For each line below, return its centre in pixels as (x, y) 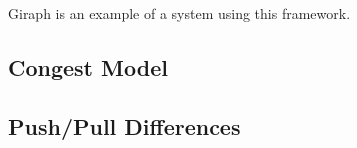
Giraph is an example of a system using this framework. (179, 13)
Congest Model (88, 66)
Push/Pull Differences (124, 125)
